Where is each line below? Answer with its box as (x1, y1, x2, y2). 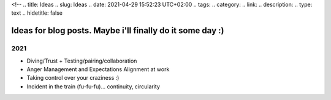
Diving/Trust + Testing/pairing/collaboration (26, 57, 137, 64)
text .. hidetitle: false (11, 9, 63, 17)
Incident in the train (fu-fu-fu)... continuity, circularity (26, 83, 161, 90)
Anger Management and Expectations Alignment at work (26, 65, 170, 73)
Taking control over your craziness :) (26, 74, 120, 82)
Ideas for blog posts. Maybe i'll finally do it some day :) (11, 25, 224, 36)
